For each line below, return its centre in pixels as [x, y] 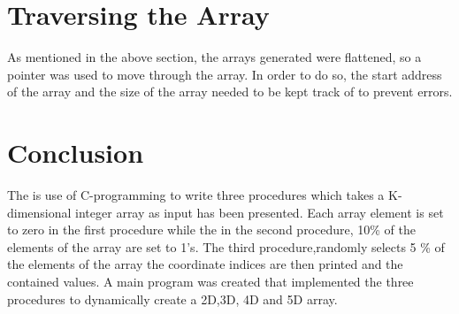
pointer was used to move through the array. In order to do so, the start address [225, 74]
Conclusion [76, 153]
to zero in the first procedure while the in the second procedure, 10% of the [211, 230]
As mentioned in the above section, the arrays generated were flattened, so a [214, 57]
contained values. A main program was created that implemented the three [210, 281]
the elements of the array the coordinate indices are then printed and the [205, 264]
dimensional [39, 212]
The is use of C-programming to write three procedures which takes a [196, 195]
